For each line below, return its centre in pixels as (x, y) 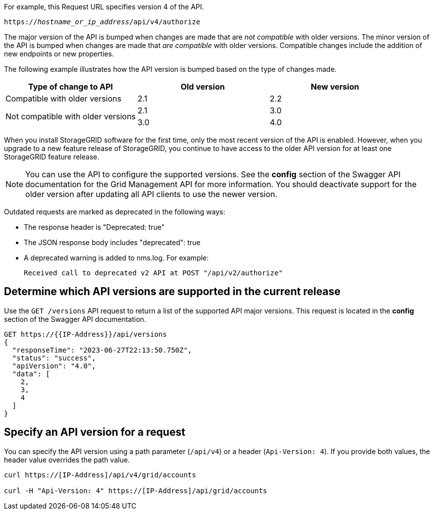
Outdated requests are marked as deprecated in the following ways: (115, 212)
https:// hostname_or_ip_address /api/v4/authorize (102, 22)
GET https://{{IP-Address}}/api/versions (85, 334)
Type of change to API (70, 87)
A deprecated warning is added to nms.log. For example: (116, 258)
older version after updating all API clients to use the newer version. (151, 194)
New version (335, 87)
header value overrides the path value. (67, 460)
